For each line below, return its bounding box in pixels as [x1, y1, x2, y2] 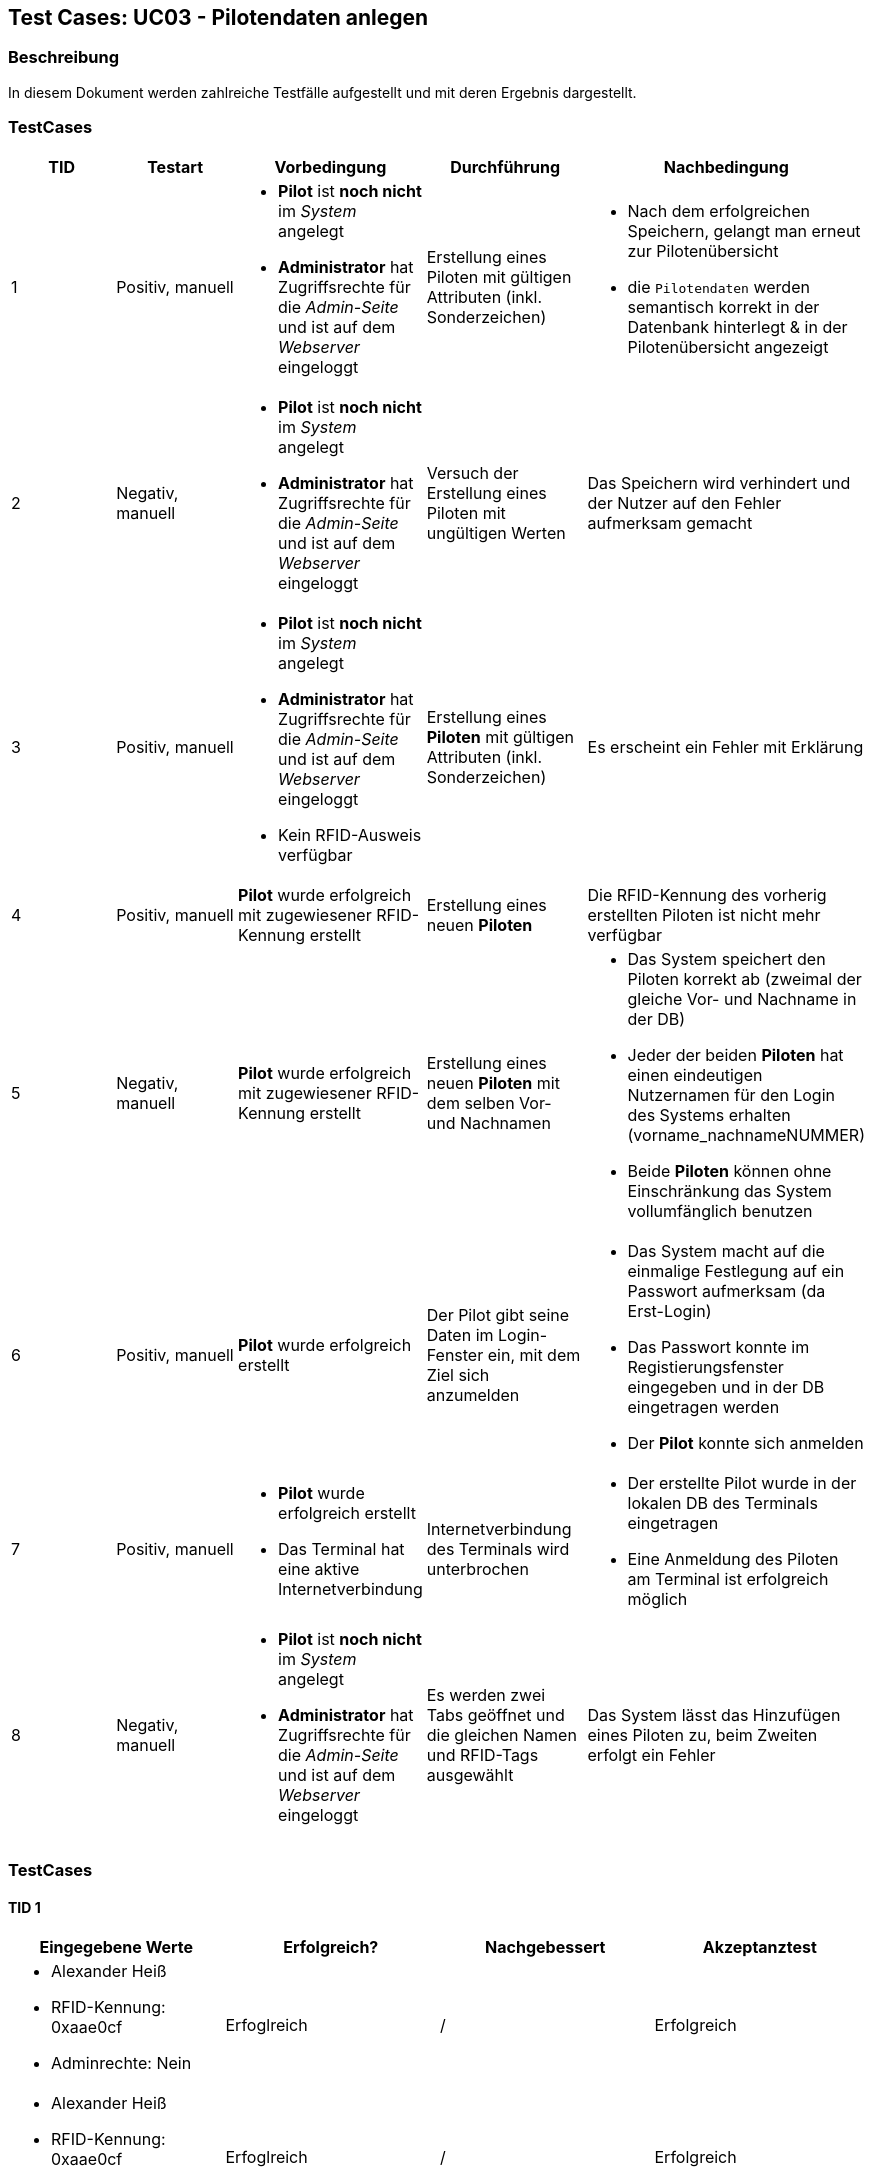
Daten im [426, 1324, 494, 1345]
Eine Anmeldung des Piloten [627, 1548, 839, 1569]
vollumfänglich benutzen [627, 1200, 813, 1221]
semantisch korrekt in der [627, 296, 820, 317]
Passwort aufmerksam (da [627, 1280, 826, 1301]
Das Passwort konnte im [627, 1336, 810, 1357]
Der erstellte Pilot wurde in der [627, 1472, 857, 1493]
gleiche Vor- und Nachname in [627, 988, 857, 1009]
